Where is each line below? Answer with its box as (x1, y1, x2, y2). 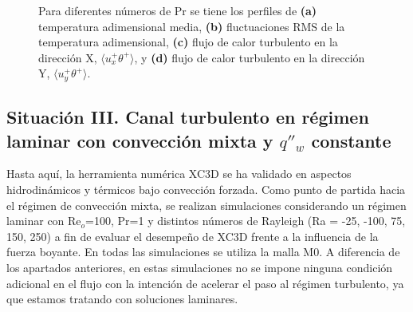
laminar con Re (6, 212, 81, 229)
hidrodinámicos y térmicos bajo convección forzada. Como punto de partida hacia (6, 181, 406, 198)
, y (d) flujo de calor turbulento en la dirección (134, 49, 365, 65)
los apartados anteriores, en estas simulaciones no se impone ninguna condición (6, 259, 393, 275)
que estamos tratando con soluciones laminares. (6, 290, 238, 307)
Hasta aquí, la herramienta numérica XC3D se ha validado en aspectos (6, 165, 352, 182)
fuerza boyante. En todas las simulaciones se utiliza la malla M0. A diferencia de (6, 243, 400, 260)
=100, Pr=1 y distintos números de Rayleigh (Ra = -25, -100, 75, (85, 212, 406, 229)
